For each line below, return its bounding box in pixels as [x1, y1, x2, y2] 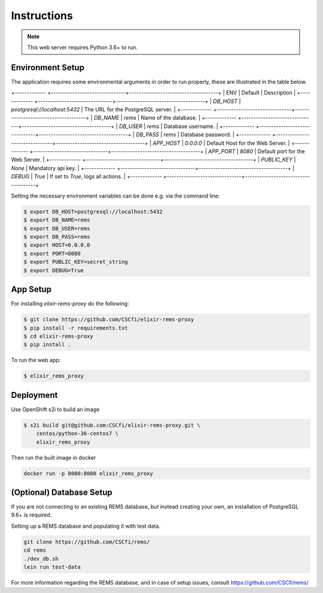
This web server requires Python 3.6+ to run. [27, 44, 138, 51]
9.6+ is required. [11, 512, 52, 519]
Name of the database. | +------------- [141, 114, 237, 121]
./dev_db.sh [23, 555, 59, 562]
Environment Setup [11, 62, 85, 72]
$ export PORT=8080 [23, 250, 81, 257]
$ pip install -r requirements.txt [23, 324, 128, 332]
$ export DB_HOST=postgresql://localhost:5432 [23, 208, 163, 215]
